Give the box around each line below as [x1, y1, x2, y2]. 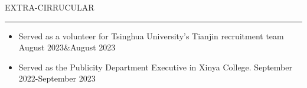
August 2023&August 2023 [18, 41, 116, 53]
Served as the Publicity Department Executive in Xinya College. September [18, 60, 292, 73]
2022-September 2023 [18, 72, 96, 84]
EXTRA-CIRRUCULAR [5, 1, 94, 13]
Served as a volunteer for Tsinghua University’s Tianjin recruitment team [18, 29, 284, 42]
